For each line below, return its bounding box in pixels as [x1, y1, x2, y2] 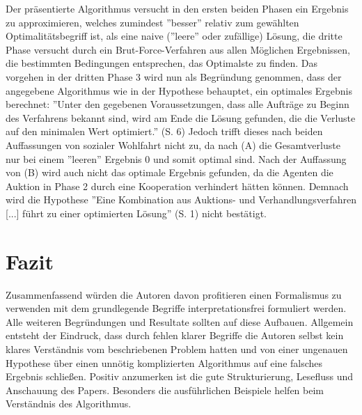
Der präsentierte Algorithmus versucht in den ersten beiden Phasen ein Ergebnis [6, 1, 349, 15]
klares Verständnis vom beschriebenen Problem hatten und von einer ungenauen [6, 342, 348, 356]
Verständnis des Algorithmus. [6, 396, 132, 411]
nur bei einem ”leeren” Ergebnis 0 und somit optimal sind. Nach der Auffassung [6, 151, 347, 166]
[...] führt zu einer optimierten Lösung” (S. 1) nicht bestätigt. [6, 205, 267, 220]
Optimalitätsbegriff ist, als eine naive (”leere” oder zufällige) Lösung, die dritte [6, 29, 343, 43]
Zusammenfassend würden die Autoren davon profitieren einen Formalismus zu [6, 287, 342, 302]
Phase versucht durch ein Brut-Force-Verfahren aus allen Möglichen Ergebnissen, [6, 42, 350, 56]
